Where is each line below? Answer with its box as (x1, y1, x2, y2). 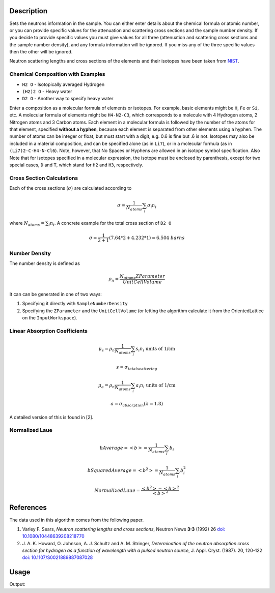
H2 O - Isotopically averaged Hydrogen (22, 81, 104, 87)
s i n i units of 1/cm (135, 346, 176, 353)
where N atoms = (9, 220, 45, 227)
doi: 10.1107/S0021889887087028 (22, 554, 93, 560)
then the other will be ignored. (9, 49, 73, 55)
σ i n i (147, 202, 157, 210)
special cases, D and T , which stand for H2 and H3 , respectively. (9, 162, 144, 168)
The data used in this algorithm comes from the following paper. (9, 517, 144, 523)
